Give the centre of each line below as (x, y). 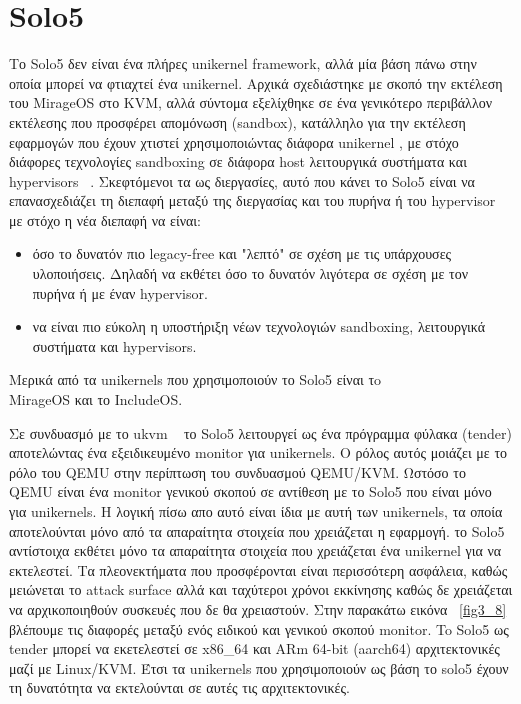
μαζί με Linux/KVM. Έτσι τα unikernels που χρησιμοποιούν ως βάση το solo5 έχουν (259, 667)
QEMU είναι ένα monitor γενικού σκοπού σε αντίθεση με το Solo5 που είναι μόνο (250, 491)
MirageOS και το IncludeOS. (96, 399)
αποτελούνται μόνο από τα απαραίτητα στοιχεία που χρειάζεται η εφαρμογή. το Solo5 (257, 530)
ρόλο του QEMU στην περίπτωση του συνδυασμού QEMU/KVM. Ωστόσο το (237, 471)
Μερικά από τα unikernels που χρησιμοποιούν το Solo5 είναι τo (195, 379)
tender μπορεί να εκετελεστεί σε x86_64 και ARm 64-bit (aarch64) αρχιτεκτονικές (254, 648)
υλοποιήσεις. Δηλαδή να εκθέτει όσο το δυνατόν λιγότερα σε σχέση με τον (250, 273)
